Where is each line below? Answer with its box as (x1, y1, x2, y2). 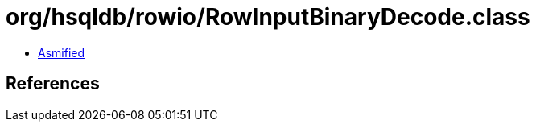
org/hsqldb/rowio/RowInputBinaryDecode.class (6, 3, 530, 31)
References (6, 73, 100, 94)
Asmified (38, 45, 85, 60)
